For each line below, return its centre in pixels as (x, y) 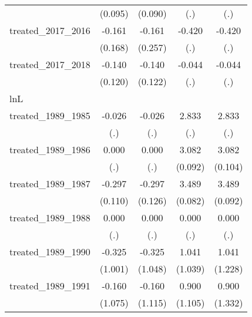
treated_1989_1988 (50, 217)
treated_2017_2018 (50, 64)
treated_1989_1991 (50, 286)
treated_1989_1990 (50, 252)
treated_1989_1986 (50, 149)
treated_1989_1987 (50, 183)
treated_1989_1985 (50, 115)
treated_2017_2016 (50, 30)
